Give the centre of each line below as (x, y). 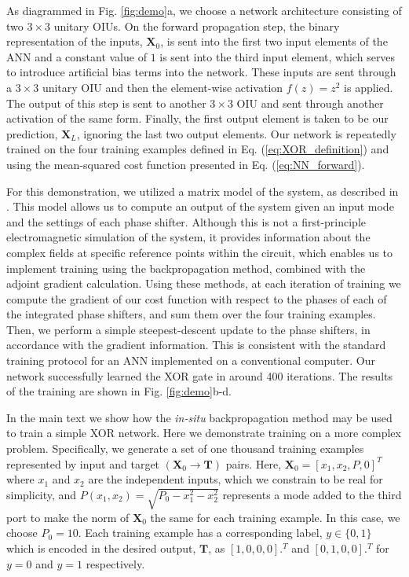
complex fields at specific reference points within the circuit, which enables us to (200, 252)
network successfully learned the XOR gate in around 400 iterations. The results (199, 375)
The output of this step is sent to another (106, 103)
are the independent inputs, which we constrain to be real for (236, 479)
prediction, (32, 133)
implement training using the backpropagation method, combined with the (186, 268)
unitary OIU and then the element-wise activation (163, 87)
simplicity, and (42, 494)
